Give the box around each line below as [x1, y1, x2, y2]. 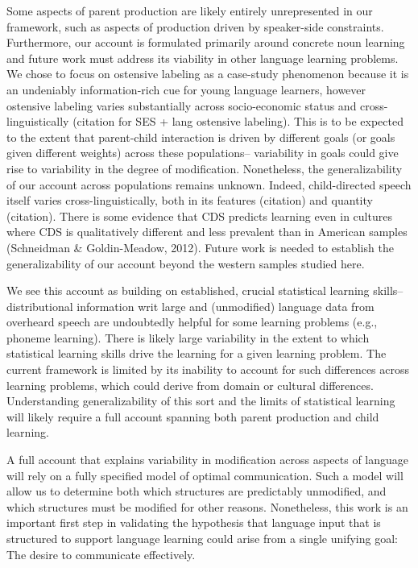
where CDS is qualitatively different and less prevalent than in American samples [6, 223, 408, 240]
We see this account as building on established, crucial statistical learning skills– [6, 282, 404, 299]
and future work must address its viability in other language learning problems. [6, 49, 399, 66]
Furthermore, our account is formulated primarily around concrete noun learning [6, 34, 405, 51]
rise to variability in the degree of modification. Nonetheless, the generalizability [6, 160, 403, 176]
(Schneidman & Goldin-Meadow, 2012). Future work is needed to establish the [6, 238, 394, 255]
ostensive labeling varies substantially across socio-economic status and [6, 97, 357, 114]
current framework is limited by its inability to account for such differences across [6, 361, 410, 378]
